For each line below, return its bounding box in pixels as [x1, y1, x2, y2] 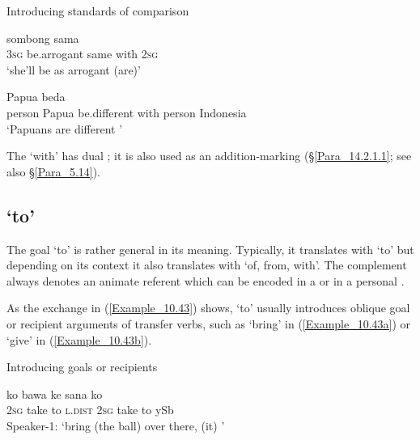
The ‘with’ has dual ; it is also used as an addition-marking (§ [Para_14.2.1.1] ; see [6, 147, 412, 164]
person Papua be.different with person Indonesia [6, 104, 247, 121]
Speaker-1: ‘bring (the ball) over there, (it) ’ [6, 417, 225, 434]
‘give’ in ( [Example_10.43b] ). [6, 331, 152, 348]
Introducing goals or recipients [6, 358, 158, 375]
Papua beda [6, 88, 66, 105]
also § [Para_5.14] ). [6, 163, 101, 180]
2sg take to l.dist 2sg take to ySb [6, 401, 174, 418]
